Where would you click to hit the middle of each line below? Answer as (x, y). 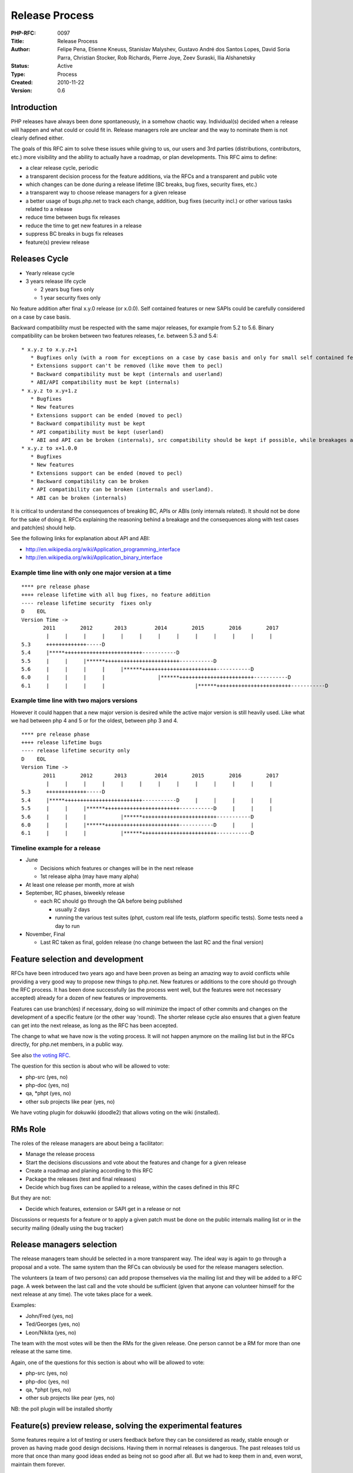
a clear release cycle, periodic (62, 168)
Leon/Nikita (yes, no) (51, 1332)
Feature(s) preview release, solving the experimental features (126, 1426)
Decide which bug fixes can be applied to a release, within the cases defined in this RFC (132, 1187)
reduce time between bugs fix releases (73, 217)
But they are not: (31, 1198)
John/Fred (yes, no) (49, 1316)
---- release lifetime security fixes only (87, 603)
